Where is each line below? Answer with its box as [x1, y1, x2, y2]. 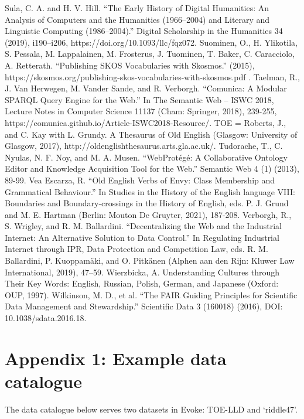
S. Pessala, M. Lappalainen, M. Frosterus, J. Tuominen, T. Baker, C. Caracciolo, [5, 47, 295, 60]
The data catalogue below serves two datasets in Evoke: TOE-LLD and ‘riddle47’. [5, 403, 298, 415]
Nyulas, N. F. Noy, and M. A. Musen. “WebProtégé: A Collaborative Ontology [5, 151, 288, 163]
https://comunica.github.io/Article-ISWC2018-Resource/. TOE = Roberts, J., [5, 116, 286, 128]
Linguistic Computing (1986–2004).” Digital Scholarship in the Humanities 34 [5, 25, 283, 37]
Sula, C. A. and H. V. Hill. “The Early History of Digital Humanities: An [5, 2, 269, 13]
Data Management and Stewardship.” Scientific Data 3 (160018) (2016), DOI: [5, 300, 283, 312]
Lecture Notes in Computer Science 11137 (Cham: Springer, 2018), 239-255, [5, 105, 277, 117]
